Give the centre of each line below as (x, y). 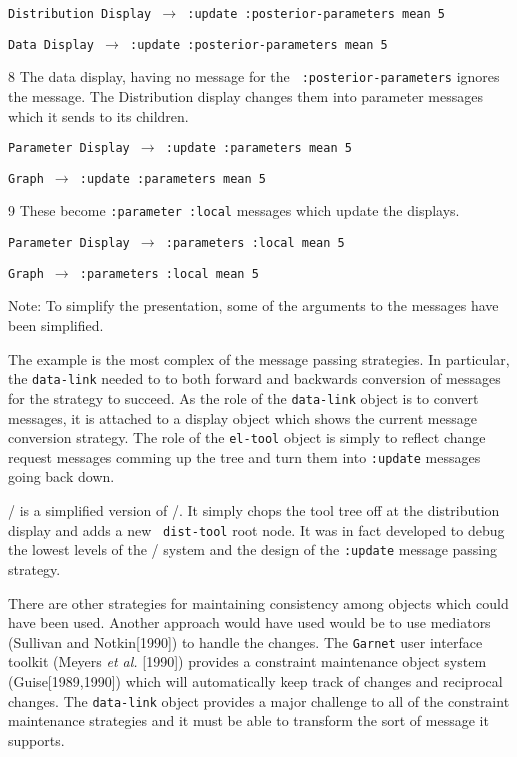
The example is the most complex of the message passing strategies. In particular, (259, 358)
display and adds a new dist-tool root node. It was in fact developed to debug (256, 529)
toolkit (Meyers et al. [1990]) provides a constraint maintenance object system (247, 661)
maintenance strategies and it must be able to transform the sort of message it (248, 720)
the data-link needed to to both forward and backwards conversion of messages (254, 378)
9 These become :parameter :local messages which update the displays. (234, 210)
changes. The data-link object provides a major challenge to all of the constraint (259, 700)
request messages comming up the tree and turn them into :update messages (244, 456)
